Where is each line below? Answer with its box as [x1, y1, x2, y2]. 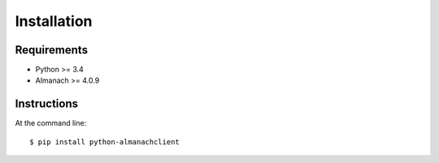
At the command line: [15, 118, 87, 128]
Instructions [15, 97, 79, 111]
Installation [15, 12, 93, 30]
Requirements [15, 43, 89, 57]
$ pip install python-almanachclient [29, 137, 180, 146]
